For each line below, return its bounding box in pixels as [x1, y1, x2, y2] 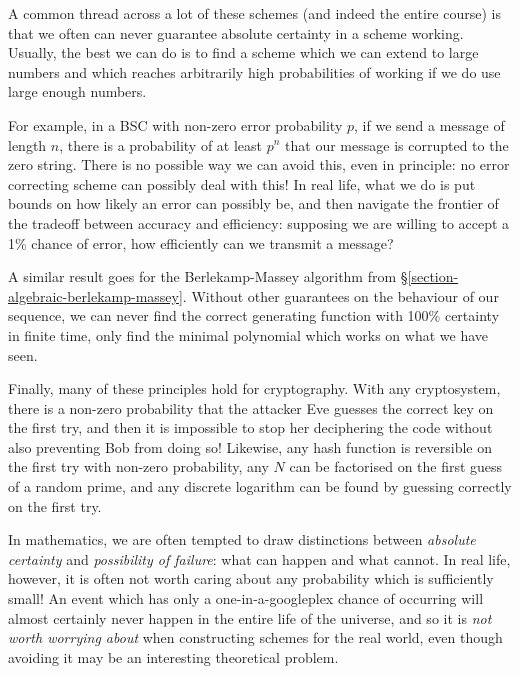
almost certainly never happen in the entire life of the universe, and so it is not [8, 607, 492, 628]
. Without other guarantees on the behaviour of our [182, 285, 499, 306]
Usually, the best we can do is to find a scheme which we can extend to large [8, 42, 479, 63]
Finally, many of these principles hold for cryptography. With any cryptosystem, [8, 378, 501, 399]
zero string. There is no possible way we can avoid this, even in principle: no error [8, 154, 510, 175]
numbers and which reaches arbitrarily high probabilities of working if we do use [8, 61, 501, 82]
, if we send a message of [354, 114, 505, 135]
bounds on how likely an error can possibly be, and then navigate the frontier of [8, 193, 499, 214]
